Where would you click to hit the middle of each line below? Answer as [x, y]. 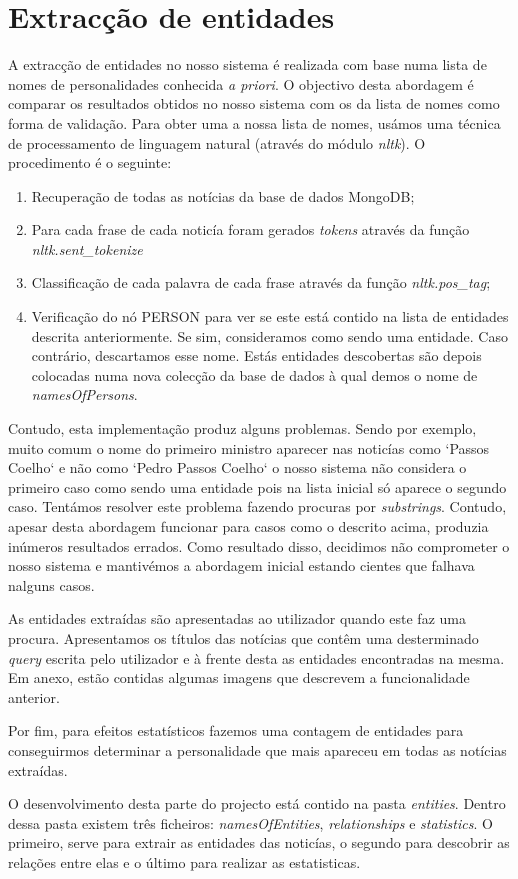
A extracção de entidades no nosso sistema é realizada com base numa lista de [247, 64]
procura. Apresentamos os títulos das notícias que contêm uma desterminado [243, 637]
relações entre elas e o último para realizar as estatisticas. [184, 861]
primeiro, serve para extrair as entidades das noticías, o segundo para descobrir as [259, 842]
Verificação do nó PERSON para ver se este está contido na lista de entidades [270, 316]
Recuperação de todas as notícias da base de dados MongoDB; [223, 195]
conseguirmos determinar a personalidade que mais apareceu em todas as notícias [257, 749]
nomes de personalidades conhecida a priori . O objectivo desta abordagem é [241, 83]
